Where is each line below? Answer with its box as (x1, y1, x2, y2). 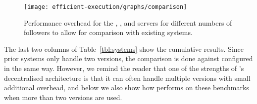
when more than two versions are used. (4, 92, 122, 102)
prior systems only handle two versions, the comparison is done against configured (4, 53, 253, 64)
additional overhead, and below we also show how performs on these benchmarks (4, 82, 249, 93)
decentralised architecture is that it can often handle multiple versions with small (4, 72, 251, 83)
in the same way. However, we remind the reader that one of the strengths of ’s (4, 63, 244, 73)
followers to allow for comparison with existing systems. (24, 27, 193, 37)
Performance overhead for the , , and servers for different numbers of (24, 17, 232, 28)
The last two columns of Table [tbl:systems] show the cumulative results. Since (4, 43, 244, 54)
